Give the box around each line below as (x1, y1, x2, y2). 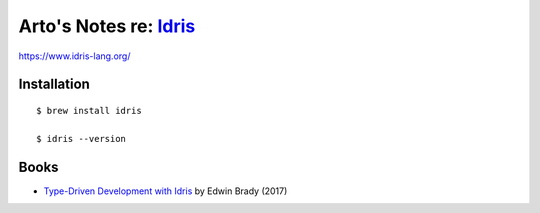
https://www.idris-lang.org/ (18, 50, 131, 62)
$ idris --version (36, 133, 127, 144)
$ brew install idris (36, 105, 142, 116)
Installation (18, 76, 90, 93)
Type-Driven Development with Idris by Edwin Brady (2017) (43, 185, 288, 197)
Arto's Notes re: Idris (18, 15, 196, 37)
